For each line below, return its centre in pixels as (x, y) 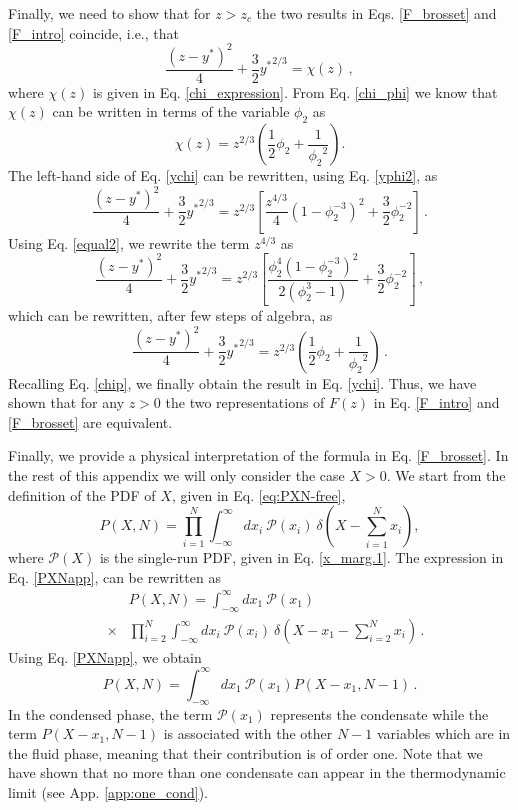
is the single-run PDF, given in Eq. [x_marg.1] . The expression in (301, 557)
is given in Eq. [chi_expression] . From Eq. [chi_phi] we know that (295, 91)
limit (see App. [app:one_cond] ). (108, 792)
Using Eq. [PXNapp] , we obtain (105, 656)
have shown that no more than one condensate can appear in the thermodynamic (257, 772)
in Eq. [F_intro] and (436, 402)
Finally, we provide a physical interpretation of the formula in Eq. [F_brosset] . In (258, 455)
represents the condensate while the (379, 713)
